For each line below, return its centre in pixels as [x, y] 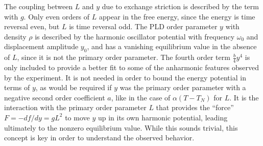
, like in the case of [141, 97]
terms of [17, 87]
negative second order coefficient [55, 97]
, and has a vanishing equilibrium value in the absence [172, 46]
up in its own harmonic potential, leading [163, 117]
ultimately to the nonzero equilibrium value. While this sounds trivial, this [121, 127]
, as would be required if [74, 87]
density [15, 36]
